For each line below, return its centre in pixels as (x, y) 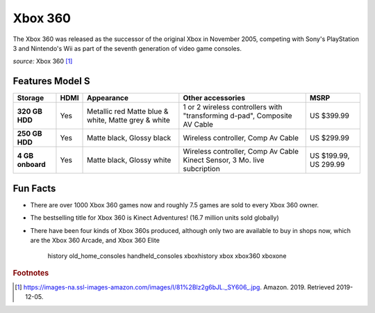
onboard (32, 165)
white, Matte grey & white (128, 120)
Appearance (108, 98)
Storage (31, 98)
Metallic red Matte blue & (128, 111)
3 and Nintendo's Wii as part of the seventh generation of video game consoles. (127, 48)
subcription (201, 169)
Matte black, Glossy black (129, 138)
